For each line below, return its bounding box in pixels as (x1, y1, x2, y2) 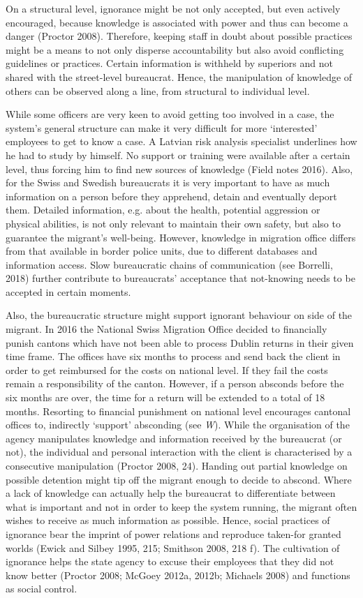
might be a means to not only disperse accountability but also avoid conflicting (6, 42, 344, 57)
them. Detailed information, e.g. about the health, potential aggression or (6, 202, 320, 217)
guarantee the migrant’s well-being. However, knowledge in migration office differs (6, 230, 356, 244)
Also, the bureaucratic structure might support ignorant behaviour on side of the (6, 308, 353, 322)
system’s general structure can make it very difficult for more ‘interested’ (6, 120, 318, 135)
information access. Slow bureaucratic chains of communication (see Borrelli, (6, 257, 333, 271)
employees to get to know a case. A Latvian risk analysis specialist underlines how (6, 134, 357, 149)
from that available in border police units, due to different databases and (6, 244, 318, 258)
